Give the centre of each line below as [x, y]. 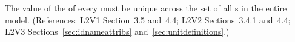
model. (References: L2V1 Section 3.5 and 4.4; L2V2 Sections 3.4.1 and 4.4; [148, 19]
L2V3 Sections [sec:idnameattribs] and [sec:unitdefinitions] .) [117, 31]
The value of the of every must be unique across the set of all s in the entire [146, 8]
